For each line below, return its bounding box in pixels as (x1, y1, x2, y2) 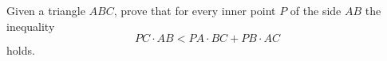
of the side (290, 2, 342, 18)
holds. (6, 42, 35, 59)
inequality (6, 17, 55, 34)
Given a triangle (6, 2, 85, 18)
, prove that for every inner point (113, 2, 276, 18)
